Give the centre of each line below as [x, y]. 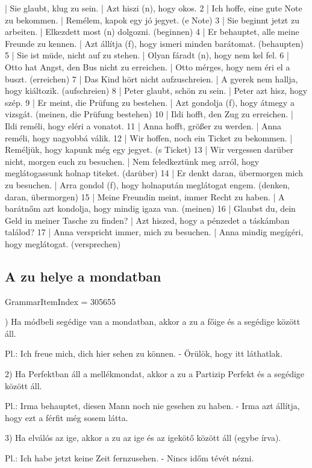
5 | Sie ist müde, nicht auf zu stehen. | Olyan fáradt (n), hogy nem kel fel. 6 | [147, 55]
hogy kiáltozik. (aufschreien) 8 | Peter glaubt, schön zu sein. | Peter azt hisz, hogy [156, 91]
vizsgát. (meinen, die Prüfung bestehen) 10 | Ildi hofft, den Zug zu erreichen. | [149, 114]
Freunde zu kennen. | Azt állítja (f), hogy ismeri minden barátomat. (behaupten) [154, 43]
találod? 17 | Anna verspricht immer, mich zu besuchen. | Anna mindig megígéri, [154, 232]
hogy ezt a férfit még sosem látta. [67, 417]
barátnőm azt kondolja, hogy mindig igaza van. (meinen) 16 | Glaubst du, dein [150, 208]
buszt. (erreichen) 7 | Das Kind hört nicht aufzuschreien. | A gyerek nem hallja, [151, 79]
